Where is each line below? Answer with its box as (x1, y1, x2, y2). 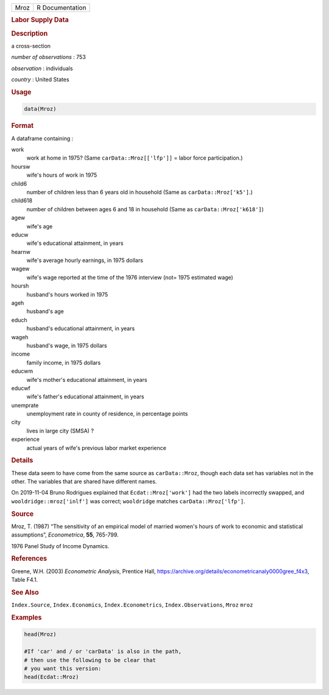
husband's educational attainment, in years (26, 325, 135, 332)
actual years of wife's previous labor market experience (26, 444, 167, 451)
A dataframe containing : (11, 135, 74, 142)
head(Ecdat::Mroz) (24, 674, 79, 680)
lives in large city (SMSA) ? (26, 427, 94, 434)
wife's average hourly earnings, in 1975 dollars (26, 256, 143, 264)
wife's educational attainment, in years (26, 239, 124, 247)
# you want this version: (24, 665, 102, 672)
